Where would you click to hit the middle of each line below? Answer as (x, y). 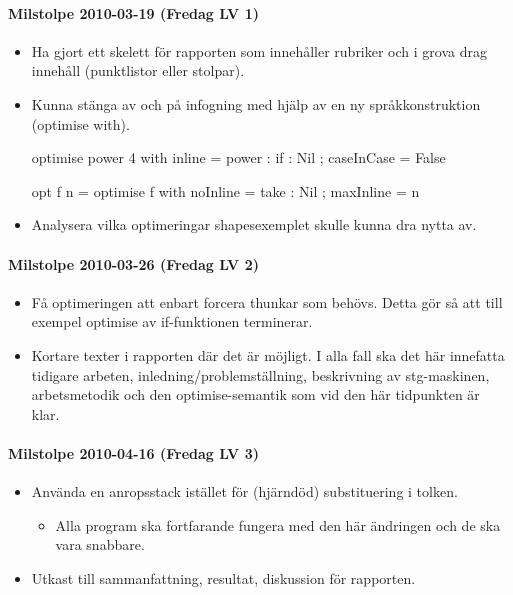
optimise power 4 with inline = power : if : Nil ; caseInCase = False (238, 157)
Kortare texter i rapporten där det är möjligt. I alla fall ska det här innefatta (268, 354)
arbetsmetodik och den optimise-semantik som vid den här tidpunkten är (255, 394)
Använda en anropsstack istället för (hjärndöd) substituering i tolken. (244, 491)
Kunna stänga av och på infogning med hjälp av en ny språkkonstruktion (256, 103)
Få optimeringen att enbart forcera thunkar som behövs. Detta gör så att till (267, 301)
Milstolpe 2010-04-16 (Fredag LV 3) (133, 452)
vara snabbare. (100, 544)
